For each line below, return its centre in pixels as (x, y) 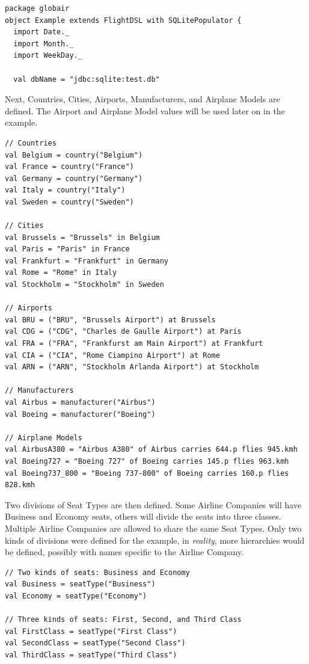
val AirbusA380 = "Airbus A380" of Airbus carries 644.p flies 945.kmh (151, 450)
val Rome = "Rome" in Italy (61, 273)
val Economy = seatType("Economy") (76, 596)
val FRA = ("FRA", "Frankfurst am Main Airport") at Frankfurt (134, 344)
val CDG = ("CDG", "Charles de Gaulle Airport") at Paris (123, 332)
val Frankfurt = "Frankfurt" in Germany (87, 261)
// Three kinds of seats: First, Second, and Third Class (123, 620)
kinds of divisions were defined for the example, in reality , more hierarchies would (155, 540)
